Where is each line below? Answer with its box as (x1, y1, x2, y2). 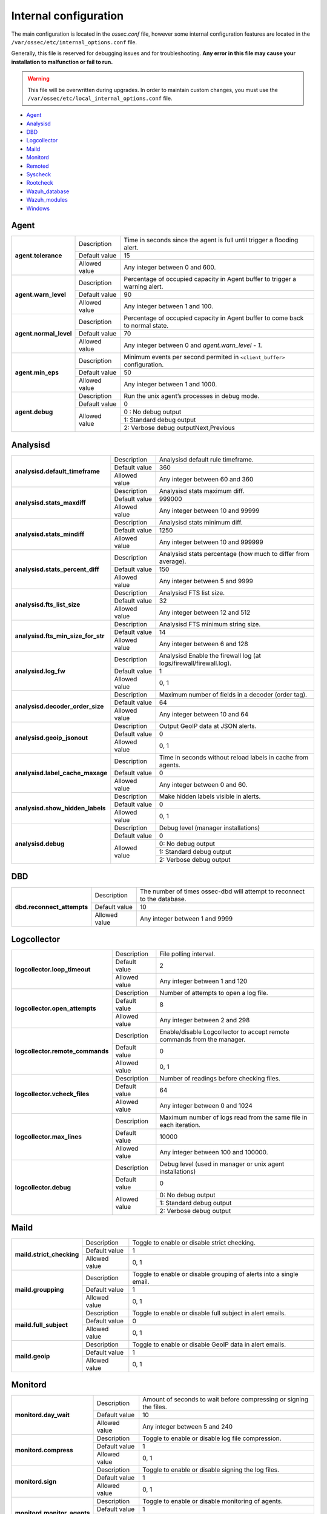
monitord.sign (15, 1478, 57, 1486)
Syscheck (26, 171, 51, 178)
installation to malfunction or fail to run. (11, 58, 113, 65)
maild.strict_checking (15, 1250, 79, 1258)
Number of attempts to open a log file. (159, 989, 269, 997)
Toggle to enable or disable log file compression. (142, 1434, 282, 1443)
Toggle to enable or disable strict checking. (132, 1238, 256, 1247)
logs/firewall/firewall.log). (159, 659, 232, 667)
